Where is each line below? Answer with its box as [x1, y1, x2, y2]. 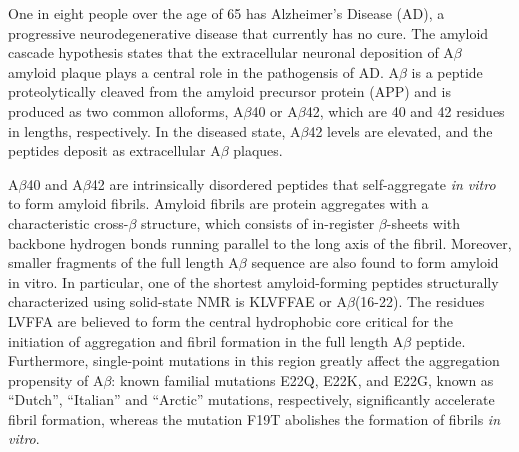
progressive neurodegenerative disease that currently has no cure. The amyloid [8, 22, 489, 43]
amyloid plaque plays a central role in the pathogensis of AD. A [8, 61, 399, 82]
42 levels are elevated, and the [308, 120, 493, 141]
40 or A [251, 100, 298, 121]
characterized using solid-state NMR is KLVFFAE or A [8, 291, 347, 312]
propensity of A [8, 369, 104, 390]
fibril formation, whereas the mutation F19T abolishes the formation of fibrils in [8, 408, 501, 429]
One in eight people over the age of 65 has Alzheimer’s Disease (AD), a [8, 3, 445, 23]
